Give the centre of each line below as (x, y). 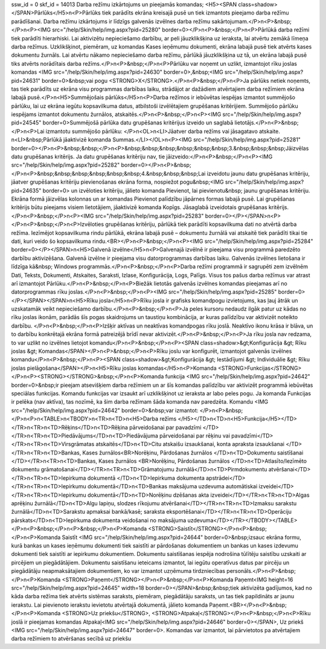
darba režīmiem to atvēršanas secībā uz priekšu (71, 639)
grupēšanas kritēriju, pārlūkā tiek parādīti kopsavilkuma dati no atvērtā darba (201, 224)
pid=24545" (26, 123)
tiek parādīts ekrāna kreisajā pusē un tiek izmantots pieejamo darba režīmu (195, 13)
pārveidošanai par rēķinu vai (195, 436)
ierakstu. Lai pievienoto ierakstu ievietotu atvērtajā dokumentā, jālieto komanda (110, 605)
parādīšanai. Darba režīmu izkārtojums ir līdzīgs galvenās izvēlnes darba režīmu (111, 21)
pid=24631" (26, 80)
